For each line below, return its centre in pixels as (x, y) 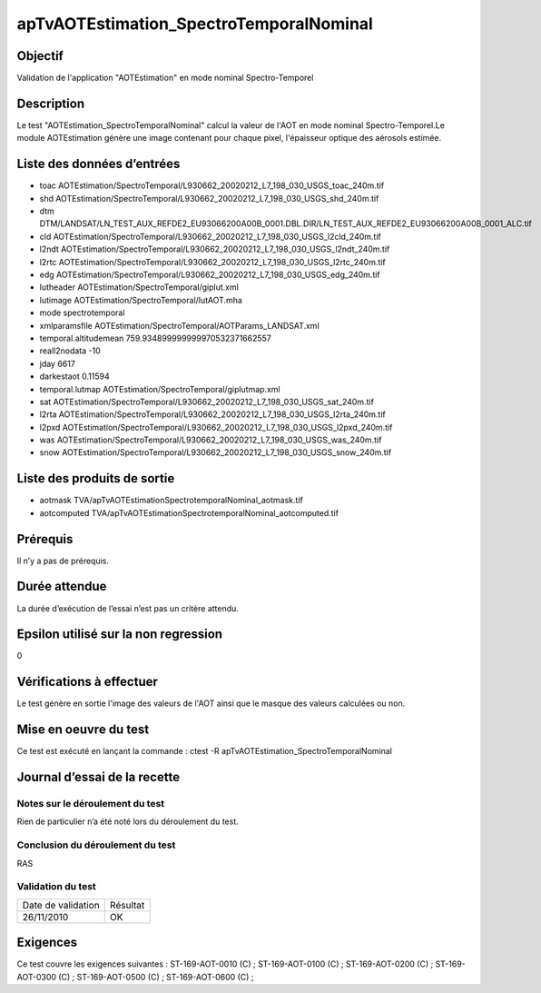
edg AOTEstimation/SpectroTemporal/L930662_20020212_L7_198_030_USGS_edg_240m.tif (210, 274)
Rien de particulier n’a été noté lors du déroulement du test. (128, 821)
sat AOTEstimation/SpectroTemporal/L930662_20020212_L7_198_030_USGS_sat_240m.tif (207, 402)
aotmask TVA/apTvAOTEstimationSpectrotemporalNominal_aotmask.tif (171, 501)
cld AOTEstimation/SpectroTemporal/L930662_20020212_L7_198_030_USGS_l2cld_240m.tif (210, 236)
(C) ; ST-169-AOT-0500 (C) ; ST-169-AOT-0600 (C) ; (156, 977)
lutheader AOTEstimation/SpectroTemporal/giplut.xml (139, 287)
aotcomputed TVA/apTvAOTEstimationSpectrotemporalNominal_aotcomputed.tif (189, 512)
